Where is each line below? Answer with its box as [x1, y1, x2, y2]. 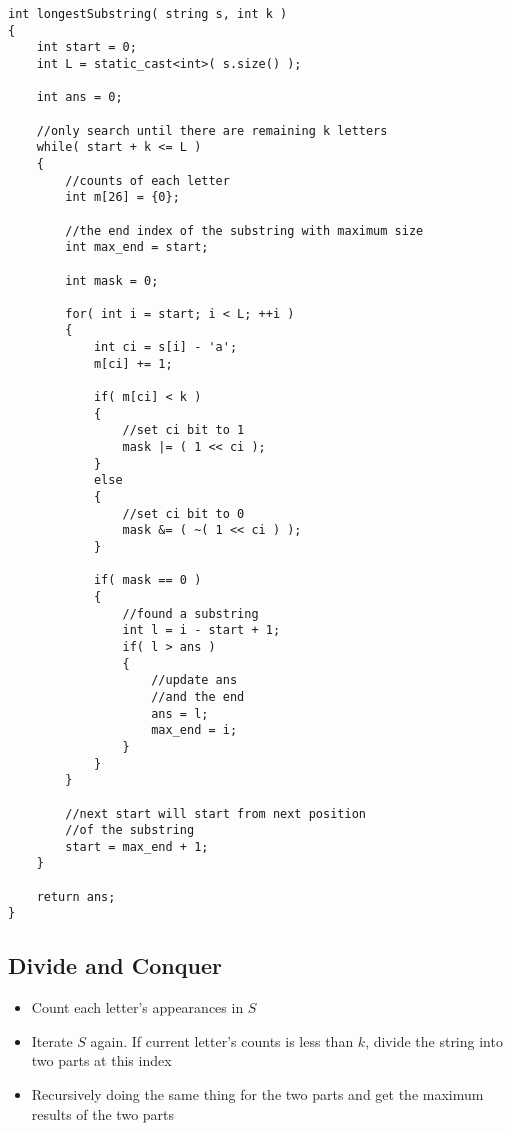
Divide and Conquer [8, 950, 222, 981]
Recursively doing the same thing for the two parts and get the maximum [31, 1084, 484, 1105]
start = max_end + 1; [65, 839, 209, 854]
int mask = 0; [65, 273, 159, 288]
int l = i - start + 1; [122, 623, 281, 638]
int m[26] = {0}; [65, 190, 180, 205]
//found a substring [122, 606, 259, 621]
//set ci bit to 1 [122, 423, 245, 438]
